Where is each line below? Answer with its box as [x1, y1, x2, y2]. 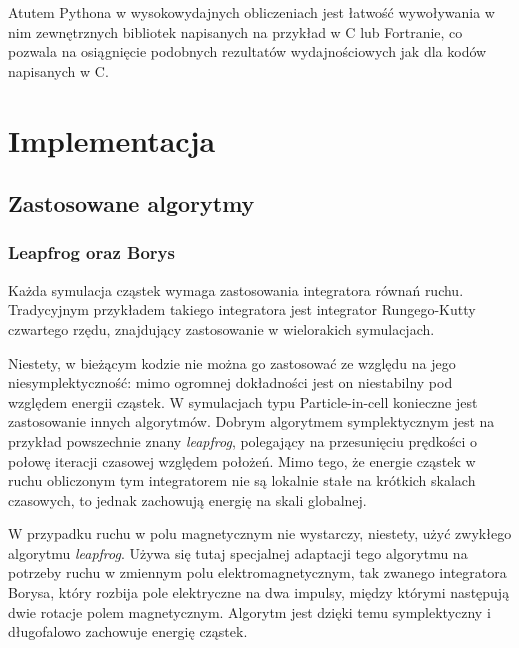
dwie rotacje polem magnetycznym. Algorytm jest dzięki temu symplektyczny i [8, 601, 491, 622]
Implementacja [8, 119, 216, 160]
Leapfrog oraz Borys [8, 240, 175, 265]
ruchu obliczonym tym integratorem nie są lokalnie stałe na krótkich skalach [8, 470, 476, 491]
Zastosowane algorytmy [8, 188, 255, 219]
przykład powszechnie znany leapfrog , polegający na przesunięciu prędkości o [8, 430, 478, 451]
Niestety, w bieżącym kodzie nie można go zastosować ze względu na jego [8, 352, 456, 373]
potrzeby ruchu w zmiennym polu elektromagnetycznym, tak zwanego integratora [8, 562, 507, 583]
